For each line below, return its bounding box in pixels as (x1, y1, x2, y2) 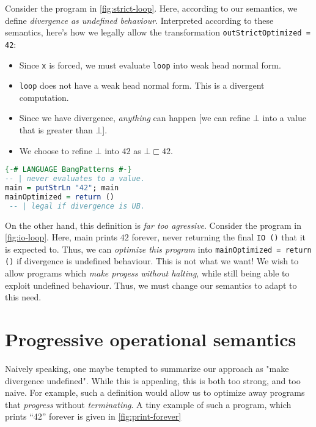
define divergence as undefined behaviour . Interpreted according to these (5, 13, 274, 26)
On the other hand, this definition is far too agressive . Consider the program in (5, 218, 301, 231)
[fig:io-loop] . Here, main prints (5, 231, 118, 243)
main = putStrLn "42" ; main (5, 183, 119, 192)
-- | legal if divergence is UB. (9, 201, 145, 210)
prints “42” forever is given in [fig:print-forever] (5, 410, 182, 423)
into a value (262, 111, 306, 124)
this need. (5, 291, 42, 303)
